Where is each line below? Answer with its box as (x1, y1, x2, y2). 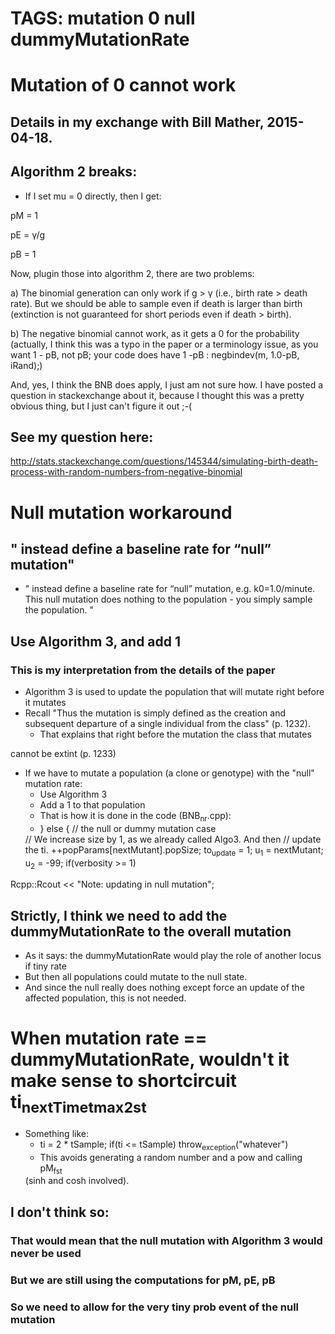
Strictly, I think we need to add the (10, 907, 228, 924)
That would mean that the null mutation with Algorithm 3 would (10, 1233, 323, 1247)
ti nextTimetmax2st (10, 1091, 147, 1117)
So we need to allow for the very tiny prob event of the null (10, 1300, 300, 1314)
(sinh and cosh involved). (24, 1175, 130, 1187)
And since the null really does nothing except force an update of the (24, 982, 305, 994)
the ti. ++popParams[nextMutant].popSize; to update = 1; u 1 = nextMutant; (24, 843, 324, 858)
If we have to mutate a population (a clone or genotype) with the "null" (24, 767, 315, 779)
